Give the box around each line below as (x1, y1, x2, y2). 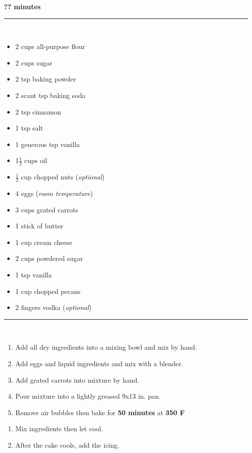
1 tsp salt (15, 123, 43, 133)
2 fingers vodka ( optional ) (15, 302, 92, 312)
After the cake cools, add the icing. (15, 439, 120, 450)
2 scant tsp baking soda (15, 90, 86, 100)
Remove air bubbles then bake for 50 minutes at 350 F (15, 407, 185, 417)
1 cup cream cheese (15, 237, 72, 247)
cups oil (24, 155, 47, 165)
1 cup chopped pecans (15, 286, 81, 296)
